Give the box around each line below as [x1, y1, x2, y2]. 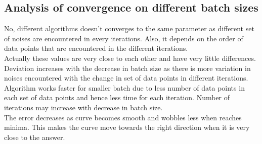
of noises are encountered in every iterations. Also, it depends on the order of [4, 33, 243, 43]
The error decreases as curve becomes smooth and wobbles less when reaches [4, 112, 242, 122]
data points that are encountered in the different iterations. [4, 43, 188, 53]
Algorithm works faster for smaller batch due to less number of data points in [4, 82, 245, 93]
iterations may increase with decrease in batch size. [4, 102, 163, 112]
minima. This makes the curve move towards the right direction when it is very [4, 122, 250, 132]
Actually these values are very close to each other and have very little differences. [4, 52, 256, 63]
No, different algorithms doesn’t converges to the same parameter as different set [4, 23, 254, 34]
